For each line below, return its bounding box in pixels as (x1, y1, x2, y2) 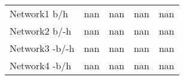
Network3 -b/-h (10, 41, 75, 55)
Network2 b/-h (10, 24, 72, 38)
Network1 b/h (10, 7, 68, 20)
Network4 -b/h (10, 59, 72, 72)
